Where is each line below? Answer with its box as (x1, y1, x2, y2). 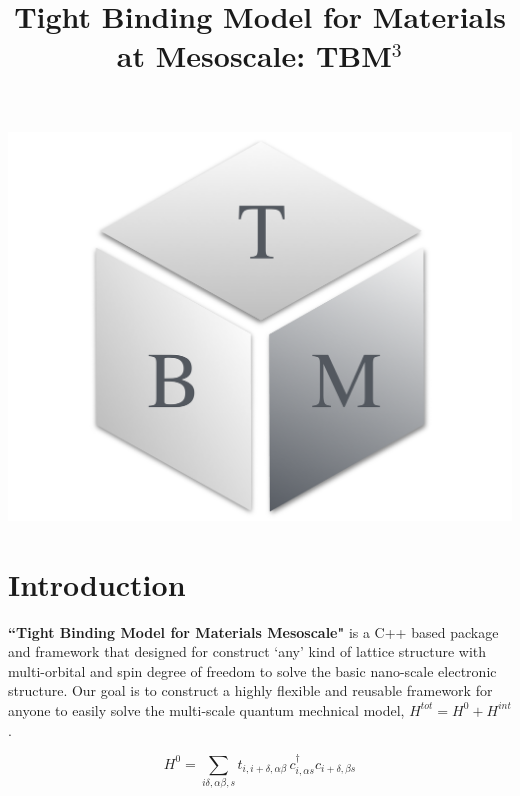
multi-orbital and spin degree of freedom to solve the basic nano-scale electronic (8, 660, 497, 681)
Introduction (8, 563, 186, 604)
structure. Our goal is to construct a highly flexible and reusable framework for (8, 680, 493, 701)
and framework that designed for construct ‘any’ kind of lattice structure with (8, 641, 487, 662)
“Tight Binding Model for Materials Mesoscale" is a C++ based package (8, 621, 499, 642)
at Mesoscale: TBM (116, 35, 392, 76)
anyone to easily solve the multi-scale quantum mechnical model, (8, 699, 405, 720)
